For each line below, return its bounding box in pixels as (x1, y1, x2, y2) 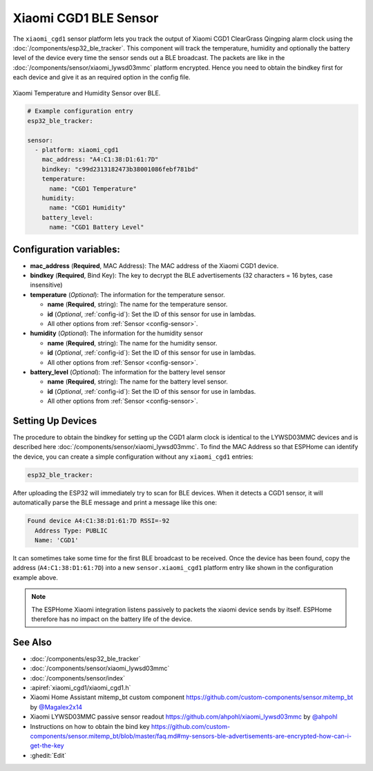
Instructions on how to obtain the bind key (30, 722, 150, 730)
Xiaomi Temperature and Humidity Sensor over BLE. (12, 88, 161, 97)
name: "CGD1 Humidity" (49, 204, 126, 212)
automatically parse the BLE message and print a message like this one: (12, 498, 218, 507)
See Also (12, 636, 52, 648)
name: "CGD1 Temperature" (49, 184, 137, 193)
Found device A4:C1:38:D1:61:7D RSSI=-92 (27, 517, 170, 525)
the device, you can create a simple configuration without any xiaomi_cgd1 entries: (12, 453, 254, 461)
